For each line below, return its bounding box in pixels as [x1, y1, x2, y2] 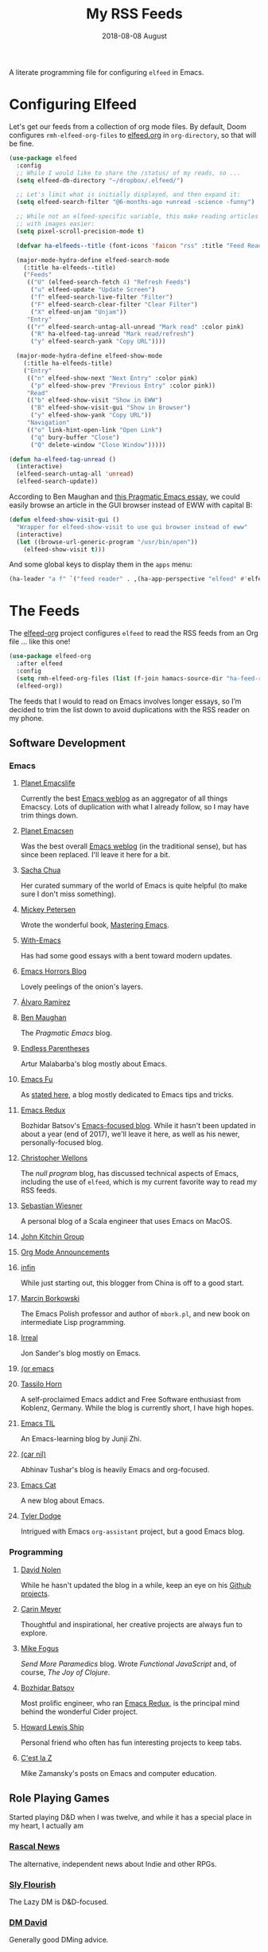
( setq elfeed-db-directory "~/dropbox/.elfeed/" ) [16, 176, 184, 184]
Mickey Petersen [20, 905, 76, 915]
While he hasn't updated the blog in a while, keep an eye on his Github [20, 1580, 251, 1589]
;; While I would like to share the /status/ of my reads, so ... [16, 169, 241, 177]
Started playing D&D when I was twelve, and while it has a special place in [9, 1813, 252, 1822]
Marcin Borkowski [20, 1294, 80, 1303]
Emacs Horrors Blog [20, 966, 87, 976]
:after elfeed [16, 660, 63, 668]
